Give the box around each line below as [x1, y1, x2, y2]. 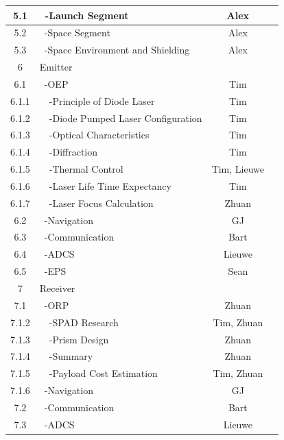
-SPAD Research [49, 315, 119, 329]
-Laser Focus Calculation [49, 195, 154, 210]
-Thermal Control [49, 162, 123, 176]
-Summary [49, 349, 93, 363]
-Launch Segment [45, 8, 129, 22]
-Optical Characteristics [49, 127, 150, 142]
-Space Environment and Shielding [44, 42, 190, 57]
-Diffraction [49, 145, 98, 159]
